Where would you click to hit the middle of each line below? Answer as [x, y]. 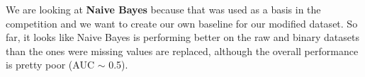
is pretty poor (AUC [50, 65]
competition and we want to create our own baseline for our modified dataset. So [182, 23]
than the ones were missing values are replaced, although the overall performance [182, 51]
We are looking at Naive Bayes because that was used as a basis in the [163, 9]
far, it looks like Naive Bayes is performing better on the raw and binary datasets [182, 37]
